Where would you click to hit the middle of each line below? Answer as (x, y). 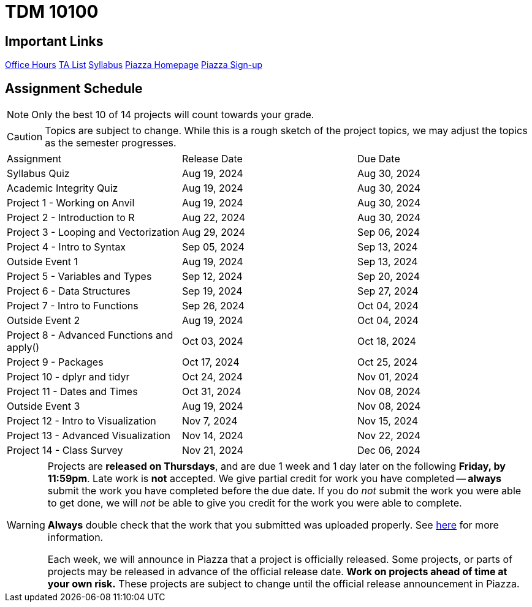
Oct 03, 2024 (212, 341)
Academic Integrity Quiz (63, 188)
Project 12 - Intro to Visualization (82, 421)
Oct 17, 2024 (211, 362)
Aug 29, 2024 (213, 232)
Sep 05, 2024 (213, 247)
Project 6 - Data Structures (69, 291)
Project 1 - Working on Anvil (71, 203)
